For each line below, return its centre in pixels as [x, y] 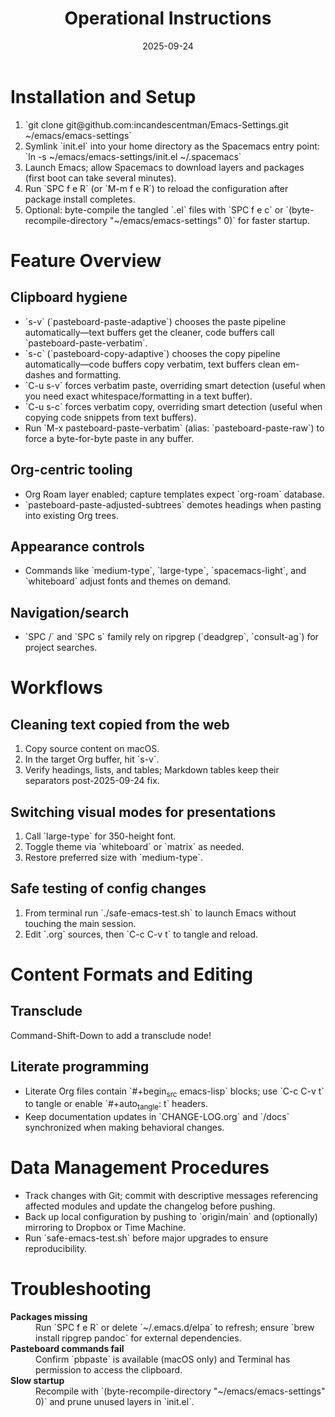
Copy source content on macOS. [92, 749]
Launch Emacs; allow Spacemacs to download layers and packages [164, 167]
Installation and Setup [103, 96]
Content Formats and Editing [132, 974]
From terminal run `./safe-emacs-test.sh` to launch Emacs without [160, 913]
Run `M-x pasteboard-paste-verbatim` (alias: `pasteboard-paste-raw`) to [174, 428]
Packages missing [49, 1317]
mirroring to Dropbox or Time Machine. [105, 1228]
